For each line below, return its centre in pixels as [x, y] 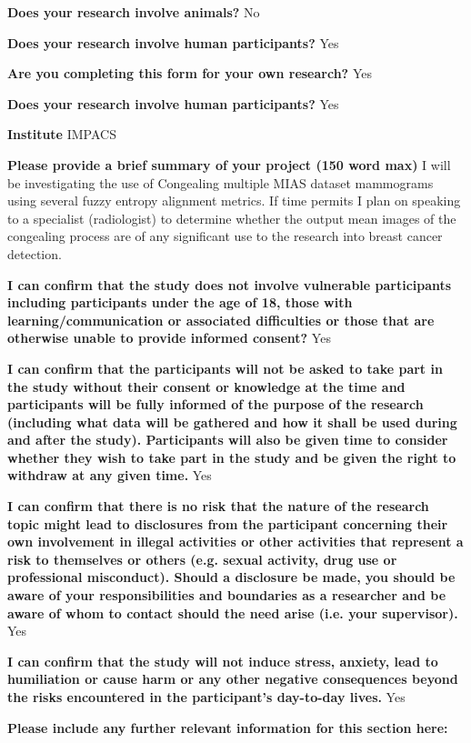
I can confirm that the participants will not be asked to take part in [225, 368]
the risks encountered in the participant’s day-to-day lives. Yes [206, 697]
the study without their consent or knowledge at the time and [206, 386]
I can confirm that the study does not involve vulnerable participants [230, 284]
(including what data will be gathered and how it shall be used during [232, 422]
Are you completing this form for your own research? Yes [190, 73]
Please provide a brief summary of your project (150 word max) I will [229, 164]
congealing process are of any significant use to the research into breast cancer [225, 236]
